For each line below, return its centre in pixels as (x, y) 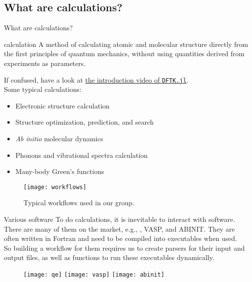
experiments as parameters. (45, 63)
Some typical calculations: (43, 89)
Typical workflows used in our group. (79, 203)
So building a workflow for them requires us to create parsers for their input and (125, 248)
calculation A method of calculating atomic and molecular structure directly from (126, 44)
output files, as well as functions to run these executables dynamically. (109, 257)
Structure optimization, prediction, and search (84, 122)
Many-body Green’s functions (60, 171)
